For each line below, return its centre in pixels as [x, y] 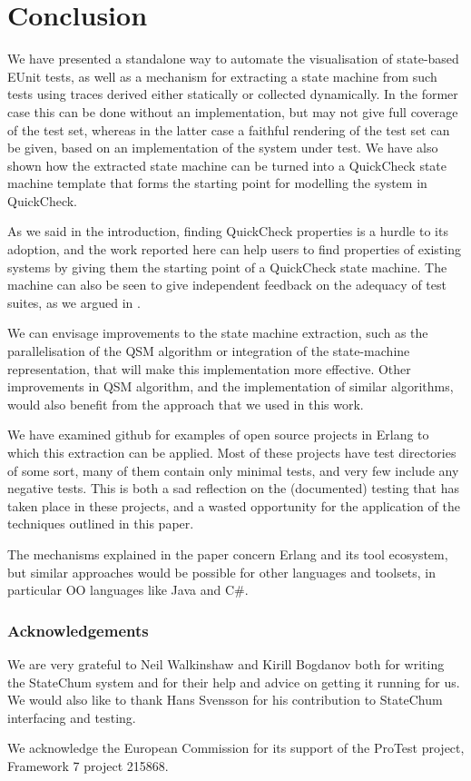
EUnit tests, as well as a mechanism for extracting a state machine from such [222, 76]
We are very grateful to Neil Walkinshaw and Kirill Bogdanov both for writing [226, 663]
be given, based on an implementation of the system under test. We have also [223, 148]
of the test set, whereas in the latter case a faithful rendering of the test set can [229, 129]
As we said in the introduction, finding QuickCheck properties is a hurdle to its [228, 231]
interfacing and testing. [72, 717]
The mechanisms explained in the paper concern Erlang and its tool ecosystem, [228, 554]
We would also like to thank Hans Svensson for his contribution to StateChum [225, 700]
